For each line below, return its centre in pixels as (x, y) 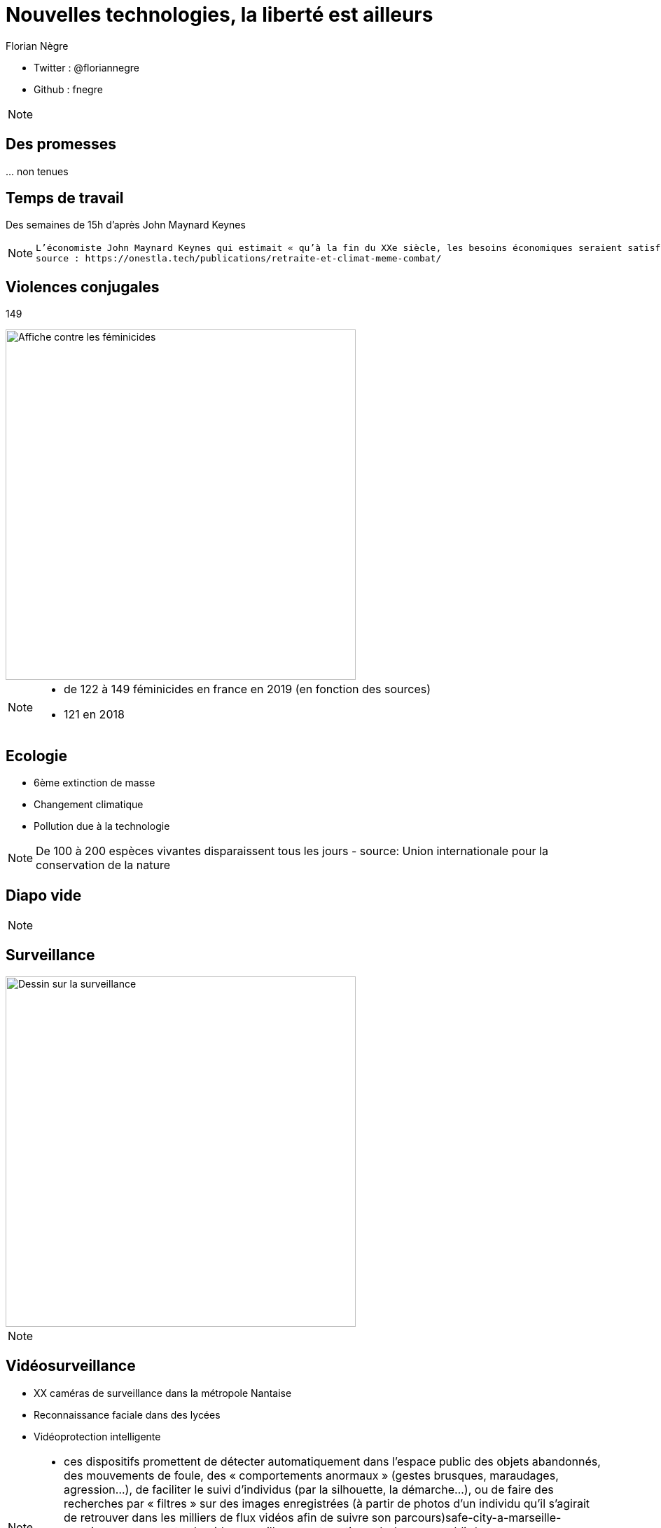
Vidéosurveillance (71, 1366)
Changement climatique (89, 805)
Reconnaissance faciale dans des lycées (127, 1414)
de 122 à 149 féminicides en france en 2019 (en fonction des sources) (248, 689)
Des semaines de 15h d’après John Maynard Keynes (126, 225)
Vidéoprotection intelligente (97, 1436)
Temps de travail (65, 198)
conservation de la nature (103, 865)
